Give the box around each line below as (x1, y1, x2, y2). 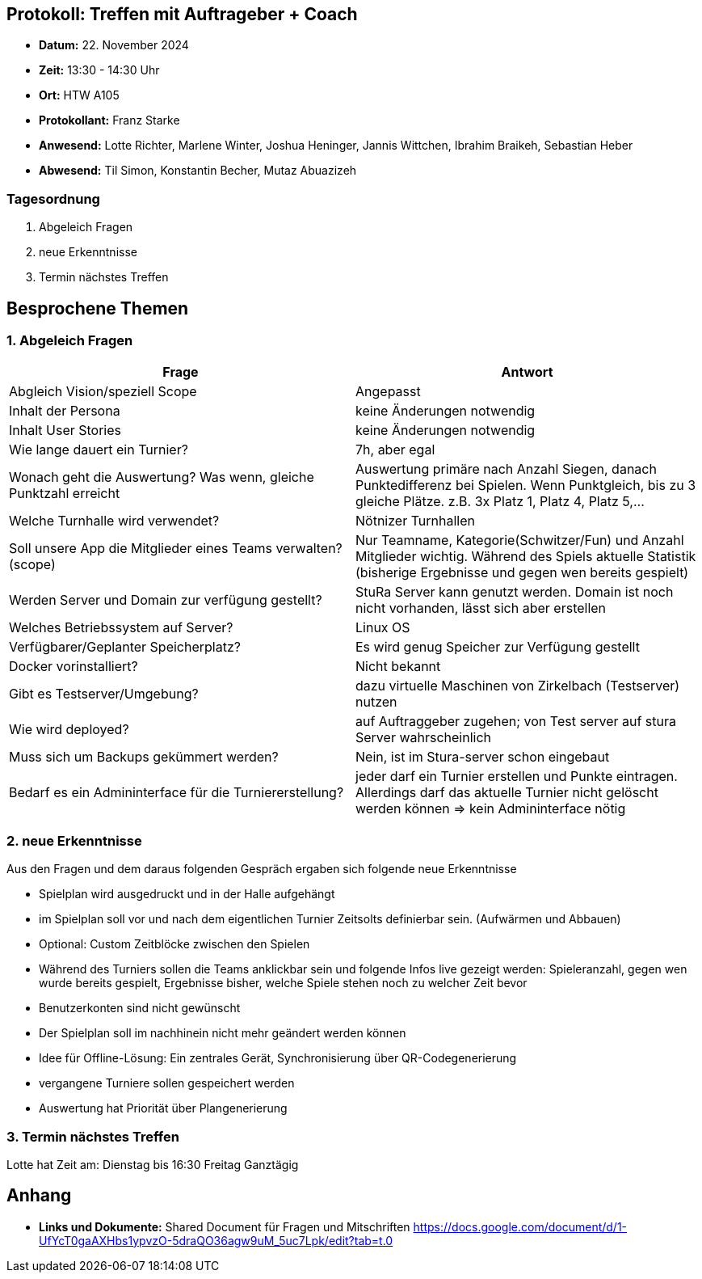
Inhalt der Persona (9, 403, 120, 420)
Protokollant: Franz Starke (39, 113, 180, 128)
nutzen (355, 694, 397, 711)
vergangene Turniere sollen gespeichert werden (39, 1076, 295, 1091)
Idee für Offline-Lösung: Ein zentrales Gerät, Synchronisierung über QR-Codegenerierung (39, 1051, 517, 1066)
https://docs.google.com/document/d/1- (413, 1219, 628, 1234)
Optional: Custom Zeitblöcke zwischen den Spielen (39, 937, 310, 952)
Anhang (6, 1185, 72, 1206)
